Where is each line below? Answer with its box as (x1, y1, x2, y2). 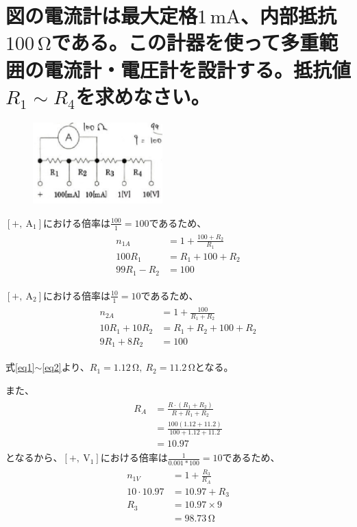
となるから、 (5, 450, 63, 465)
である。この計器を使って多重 (51, 28, 319, 56)
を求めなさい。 (75, 82, 210, 110)
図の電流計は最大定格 (5, 1, 198, 29)
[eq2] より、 (42, 360, 90, 374)
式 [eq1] (5, 360, 35, 374)
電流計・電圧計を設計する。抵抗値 (44, 55, 352, 83)
